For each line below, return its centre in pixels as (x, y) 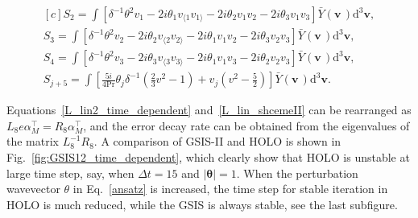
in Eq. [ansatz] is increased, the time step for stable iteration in (230, 189)
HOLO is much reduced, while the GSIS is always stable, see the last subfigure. (202, 204)
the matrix (33, 141)
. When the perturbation (297, 173)
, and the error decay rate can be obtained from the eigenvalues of (246, 125)
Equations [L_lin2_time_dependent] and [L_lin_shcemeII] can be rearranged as (209, 110)
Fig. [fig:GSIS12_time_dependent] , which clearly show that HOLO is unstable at (208, 156)
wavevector (33, 189)
